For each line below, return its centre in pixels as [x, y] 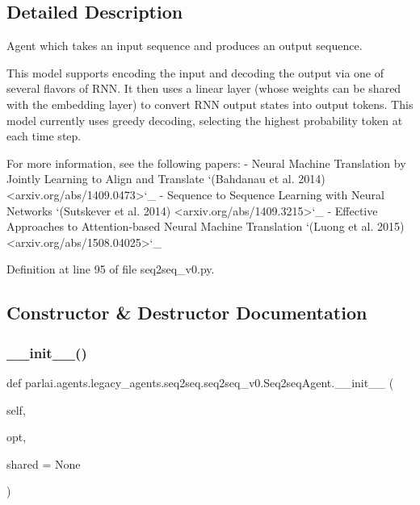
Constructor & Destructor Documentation [187, 313]
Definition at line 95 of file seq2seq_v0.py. [111, 269]
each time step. [44, 136]
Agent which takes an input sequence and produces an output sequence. [185, 46]
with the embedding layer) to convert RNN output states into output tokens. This [210, 104]
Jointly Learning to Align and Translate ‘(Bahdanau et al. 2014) [166, 179]
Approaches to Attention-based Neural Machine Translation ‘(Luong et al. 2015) [206, 226]
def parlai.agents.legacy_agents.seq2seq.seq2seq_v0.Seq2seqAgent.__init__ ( [200, 382]
